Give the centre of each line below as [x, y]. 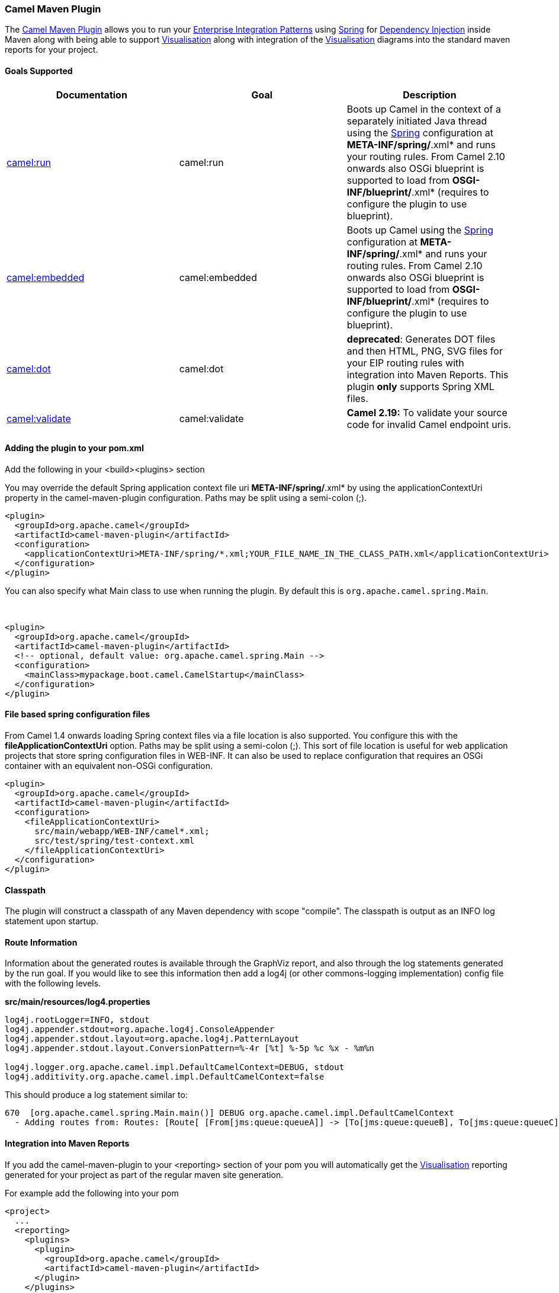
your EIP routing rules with [405, 363]
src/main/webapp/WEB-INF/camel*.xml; [122, 831]
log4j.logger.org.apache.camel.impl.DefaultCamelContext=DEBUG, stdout [175, 1067]
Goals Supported [39, 71]
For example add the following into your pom [92, 1193]
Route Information [41, 942]
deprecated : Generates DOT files [421, 339]
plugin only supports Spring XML [420, 386]
